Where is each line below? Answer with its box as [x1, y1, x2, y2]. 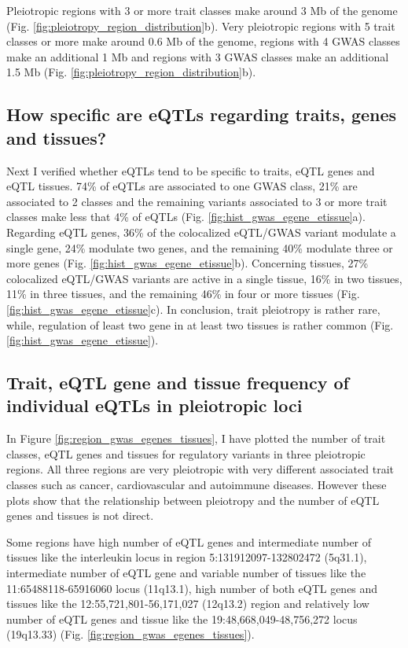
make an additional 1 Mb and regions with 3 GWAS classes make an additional [6, 48, 389, 64]
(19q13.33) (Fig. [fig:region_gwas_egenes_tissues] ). [6, 626, 255, 642]
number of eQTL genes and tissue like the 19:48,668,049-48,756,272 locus [6, 610, 358, 627]
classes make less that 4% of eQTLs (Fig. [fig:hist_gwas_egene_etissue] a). [6, 208, 366, 225]
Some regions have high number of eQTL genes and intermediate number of [6, 533, 372, 550]
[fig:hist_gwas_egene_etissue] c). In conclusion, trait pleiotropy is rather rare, [6, 300, 380, 317]
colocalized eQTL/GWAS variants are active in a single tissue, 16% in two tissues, [6, 270, 402, 286]
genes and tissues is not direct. [6, 507, 154, 524]
